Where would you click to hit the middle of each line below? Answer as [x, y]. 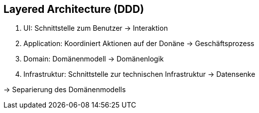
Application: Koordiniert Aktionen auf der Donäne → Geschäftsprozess [139, 44]
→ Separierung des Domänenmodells [65, 90]
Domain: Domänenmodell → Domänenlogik [94, 59]
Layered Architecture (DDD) [74, 9]
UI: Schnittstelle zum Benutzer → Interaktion [96, 28]
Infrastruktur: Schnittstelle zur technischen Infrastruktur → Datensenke [139, 74]
